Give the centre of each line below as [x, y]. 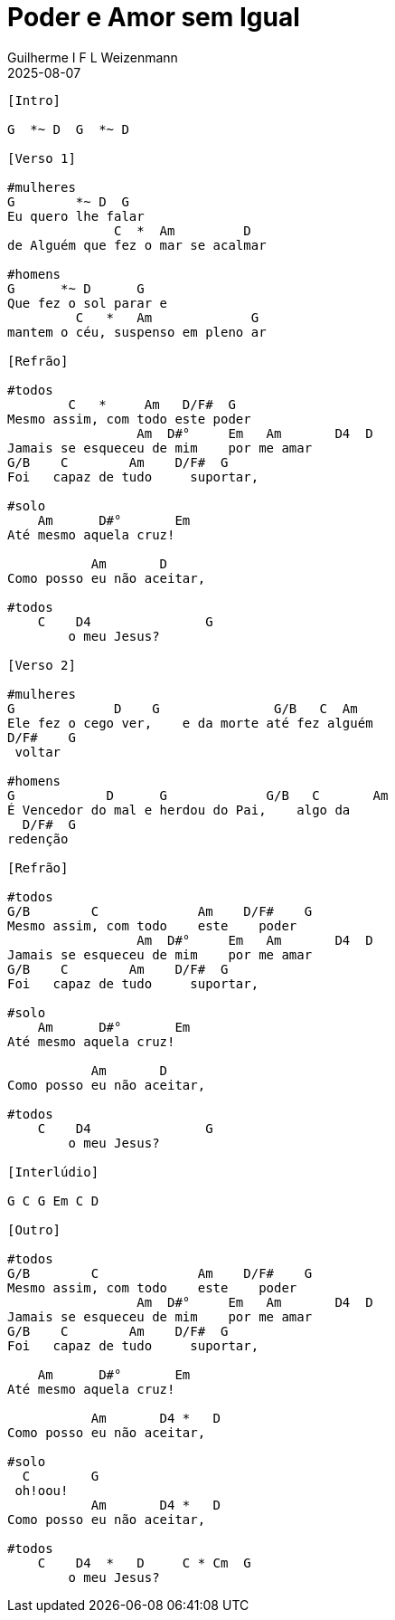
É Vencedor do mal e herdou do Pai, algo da [179, 810]
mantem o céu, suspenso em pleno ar [137, 332]
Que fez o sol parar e [88, 303]
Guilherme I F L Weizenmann [93, 57]
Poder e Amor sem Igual [154, 17]
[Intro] [34, 100]
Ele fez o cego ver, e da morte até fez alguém [190, 723]
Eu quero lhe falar [76, 216]
